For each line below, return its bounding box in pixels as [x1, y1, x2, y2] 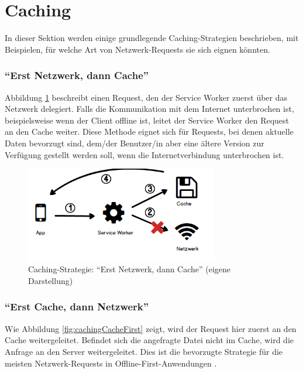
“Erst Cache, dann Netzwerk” [5, 299, 149, 314]
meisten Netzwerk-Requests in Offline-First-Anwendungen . [5, 357, 217, 369]
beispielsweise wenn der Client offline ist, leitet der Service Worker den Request [5, 114, 290, 126]
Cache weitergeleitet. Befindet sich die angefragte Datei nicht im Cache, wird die [5, 334, 294, 346]
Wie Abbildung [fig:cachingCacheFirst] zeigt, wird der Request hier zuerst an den [5, 322, 297, 334]
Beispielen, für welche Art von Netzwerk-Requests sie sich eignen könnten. [5, 43, 270, 55]
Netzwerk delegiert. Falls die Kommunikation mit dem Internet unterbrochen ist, [5, 102, 294, 115]
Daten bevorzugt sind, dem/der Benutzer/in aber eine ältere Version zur [5, 136, 264, 149]
